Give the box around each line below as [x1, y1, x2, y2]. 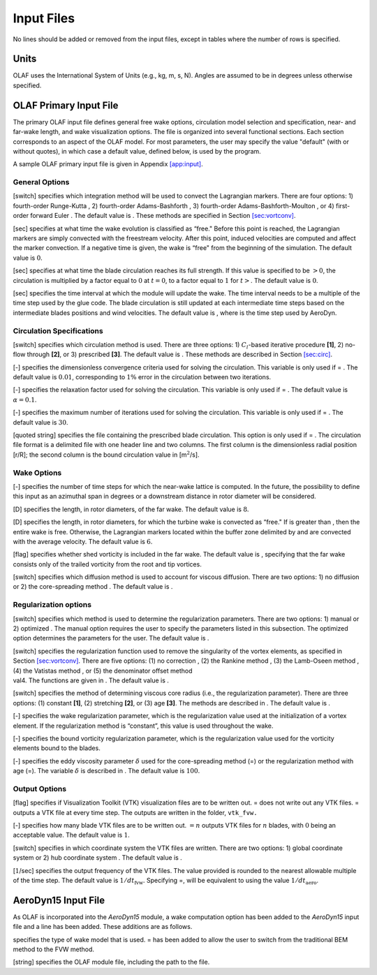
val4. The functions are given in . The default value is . [13, 676, 169, 684]
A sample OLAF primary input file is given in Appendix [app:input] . [13, 160, 203, 168]
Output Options [13, 784, 66, 793]
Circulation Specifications [13, 325, 104, 335]
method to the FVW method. [13, 945, 94, 953]
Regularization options [13, 600, 92, 610]
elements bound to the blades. [13, 744, 101, 752]
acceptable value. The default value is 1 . [13, 831, 131, 840]
